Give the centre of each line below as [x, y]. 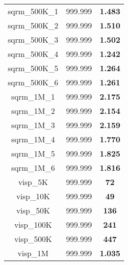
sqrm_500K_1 [33, 11]
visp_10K [33, 196]
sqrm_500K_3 [33, 40]
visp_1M [33, 253]
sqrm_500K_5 [33, 68]
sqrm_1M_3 [33, 125]
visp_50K [33, 210]
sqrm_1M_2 [33, 111]
